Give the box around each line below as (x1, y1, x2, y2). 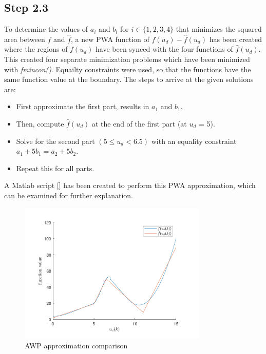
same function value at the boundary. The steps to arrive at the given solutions (4, 74, 254, 85)
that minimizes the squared (176, 24, 262, 34)
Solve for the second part (16, 135, 95, 146)
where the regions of (4, 44, 68, 54)
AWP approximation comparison (25, 340, 128, 350)
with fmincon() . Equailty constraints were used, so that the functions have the (4, 64, 251, 74)
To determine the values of (4, 24, 88, 34)
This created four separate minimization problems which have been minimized (4, 53, 250, 64)
